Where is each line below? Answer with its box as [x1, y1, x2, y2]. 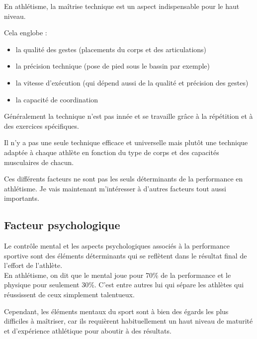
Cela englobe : [4, 27, 47, 38]
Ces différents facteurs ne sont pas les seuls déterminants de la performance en [4, 173, 243, 184]
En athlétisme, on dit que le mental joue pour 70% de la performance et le [4, 269, 231, 280]
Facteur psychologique [4, 217, 120, 233]
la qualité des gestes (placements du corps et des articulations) [15, 44, 207, 54]
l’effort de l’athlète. [4, 260, 63, 270]
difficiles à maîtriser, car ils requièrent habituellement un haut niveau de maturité [4, 316, 253, 326]
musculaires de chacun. [4, 157, 74, 167]
